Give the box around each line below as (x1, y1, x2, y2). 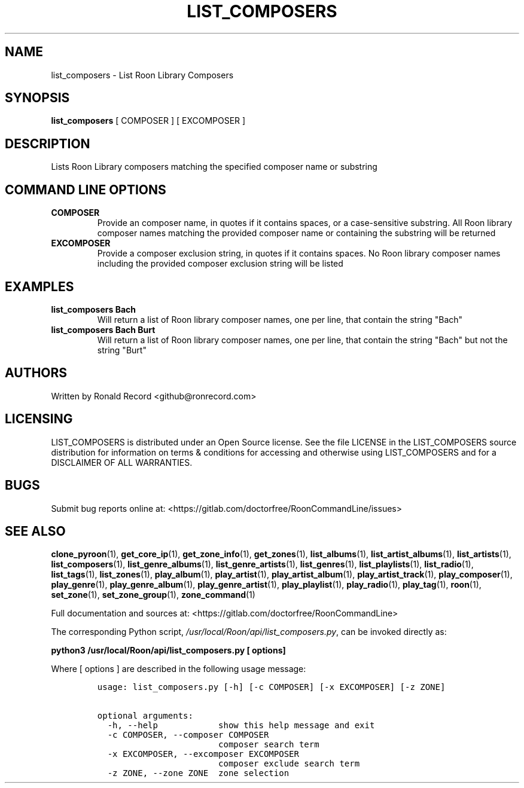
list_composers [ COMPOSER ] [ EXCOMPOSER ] (51, 115, 246, 126)
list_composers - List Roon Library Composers (51, 69, 234, 80)
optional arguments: (97, 711, 193, 721)
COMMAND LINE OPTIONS (5, 182, 166, 197)
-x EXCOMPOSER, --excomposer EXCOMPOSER (107, 749, 299, 759)
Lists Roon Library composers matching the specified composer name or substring (51, 161, 377, 172)
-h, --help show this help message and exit (107, 720, 375, 731)
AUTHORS (5, 365, 68, 381)
